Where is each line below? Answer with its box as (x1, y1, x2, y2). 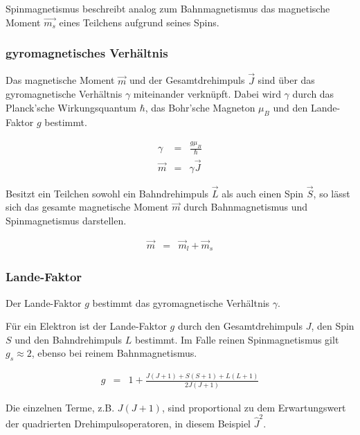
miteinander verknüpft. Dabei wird (133, 87, 281, 101)
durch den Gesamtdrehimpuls (177, 319, 303, 333)
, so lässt (313, 186, 350, 200)
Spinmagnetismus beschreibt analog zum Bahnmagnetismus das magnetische (6, 1, 330, 15)
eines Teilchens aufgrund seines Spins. (59, 15, 219, 29)
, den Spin (311, 319, 354, 333)
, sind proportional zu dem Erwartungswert (161, 400, 346, 414)
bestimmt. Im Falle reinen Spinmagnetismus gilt (134, 332, 339, 346)
